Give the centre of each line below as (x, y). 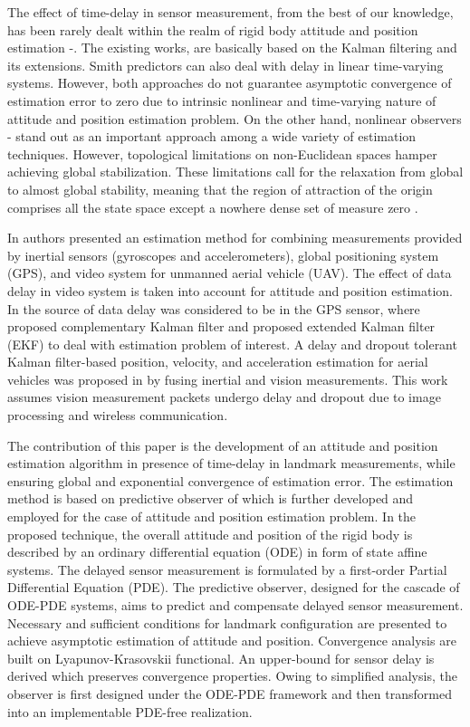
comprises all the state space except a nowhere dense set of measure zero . (213, 207)
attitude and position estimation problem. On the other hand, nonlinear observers (235, 118)
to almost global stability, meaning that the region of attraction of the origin (220, 189)
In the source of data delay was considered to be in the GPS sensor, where (214, 308)
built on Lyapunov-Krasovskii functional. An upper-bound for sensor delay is (221, 658)
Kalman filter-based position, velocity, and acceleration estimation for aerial (218, 362)
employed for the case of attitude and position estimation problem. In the (212, 517)
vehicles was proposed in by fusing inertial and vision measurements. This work (228, 379)
